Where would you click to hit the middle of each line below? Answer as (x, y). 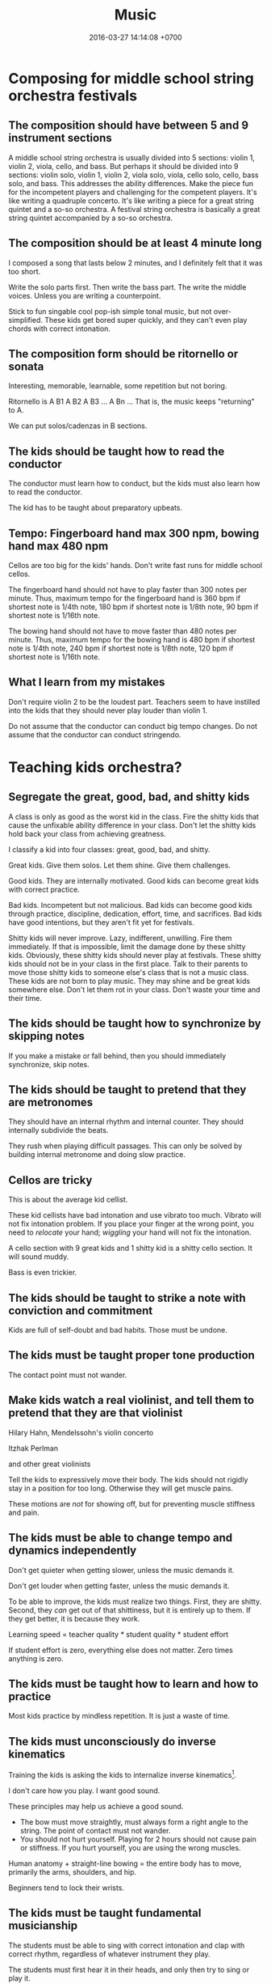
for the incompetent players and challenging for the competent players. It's (133, 192)
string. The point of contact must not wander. (95, 1830)
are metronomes (51, 1102)
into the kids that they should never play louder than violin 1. (108, 710)
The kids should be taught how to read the (117, 451)
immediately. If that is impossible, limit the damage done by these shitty (127, 946)
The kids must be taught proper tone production (132, 1356)
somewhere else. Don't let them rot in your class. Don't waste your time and (134, 990)
